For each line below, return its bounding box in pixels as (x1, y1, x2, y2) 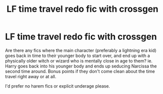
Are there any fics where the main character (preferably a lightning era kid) (5, 47, 157, 53)
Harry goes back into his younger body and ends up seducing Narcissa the (5, 63, 157, 69)
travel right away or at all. (5, 73, 56, 79)
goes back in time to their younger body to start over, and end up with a (5, 53, 150, 59)
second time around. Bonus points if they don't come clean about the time (5, 68, 155, 74)
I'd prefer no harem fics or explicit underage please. (5, 83, 110, 89)
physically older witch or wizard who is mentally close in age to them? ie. (5, 58, 153, 63)
